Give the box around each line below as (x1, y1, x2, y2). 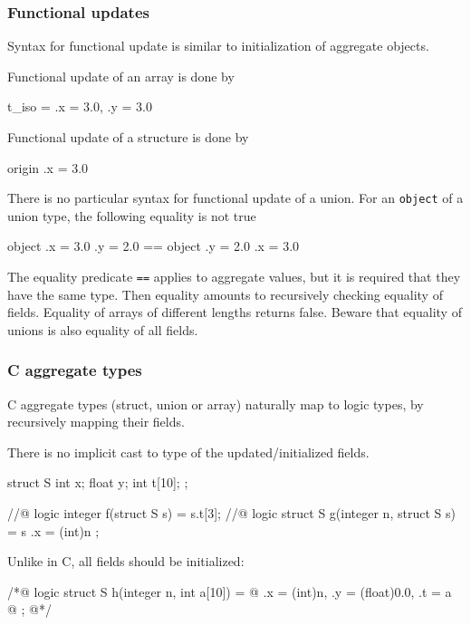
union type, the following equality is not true (7, 206, 256, 225)
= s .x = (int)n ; (7, 521, 100, 540)
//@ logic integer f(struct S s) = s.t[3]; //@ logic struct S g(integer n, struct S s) (7, 504, 456, 523)
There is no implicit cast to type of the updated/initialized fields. (7, 442, 370, 461)
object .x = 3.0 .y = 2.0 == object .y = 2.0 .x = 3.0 (7, 236, 300, 255)
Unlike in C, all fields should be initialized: (7, 552, 245, 571)
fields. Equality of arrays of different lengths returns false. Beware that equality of (7, 303, 462, 322)
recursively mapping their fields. (7, 412, 185, 431)
